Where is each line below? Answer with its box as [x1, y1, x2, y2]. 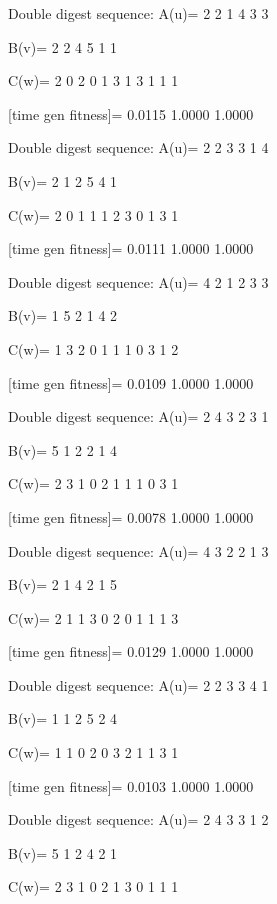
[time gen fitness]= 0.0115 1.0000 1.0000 [8, 103, 254, 124]
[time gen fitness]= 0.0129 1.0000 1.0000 [8, 641, 254, 662]
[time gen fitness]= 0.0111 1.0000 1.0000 [8, 238, 254, 259]
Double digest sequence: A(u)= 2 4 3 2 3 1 [8, 406, 269, 427]
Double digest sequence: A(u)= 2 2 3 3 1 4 [8, 137, 269, 158]
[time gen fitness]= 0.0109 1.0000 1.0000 [8, 372, 254, 393]
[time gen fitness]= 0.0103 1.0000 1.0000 [8, 775, 254, 796]
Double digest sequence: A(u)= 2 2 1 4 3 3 [8, 3, 269, 23]
